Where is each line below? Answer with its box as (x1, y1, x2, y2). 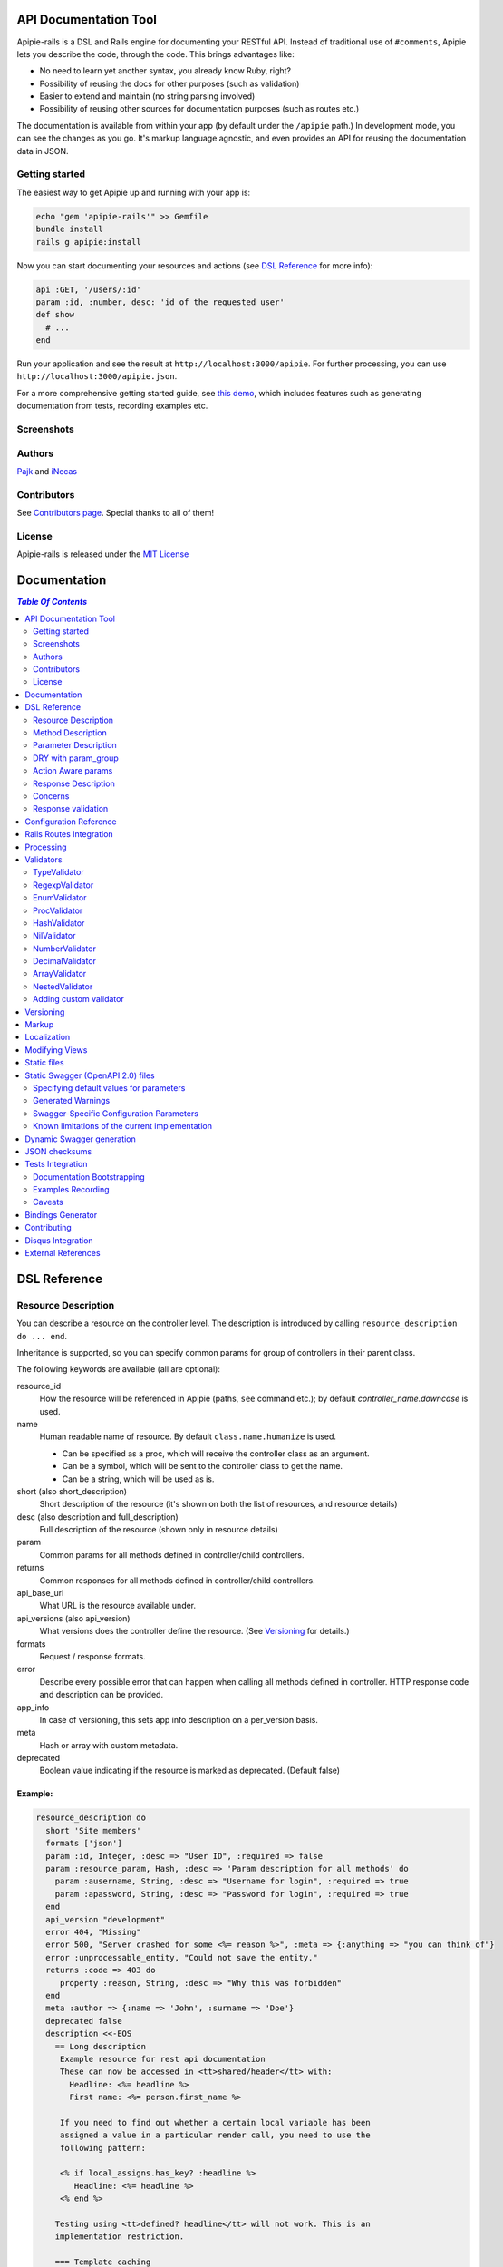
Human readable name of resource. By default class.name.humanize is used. (39, 1431, 337, 1442)
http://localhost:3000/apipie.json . (16, 371, 178, 382)
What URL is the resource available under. (39, 1601, 197, 1611)
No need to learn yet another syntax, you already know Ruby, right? (39, 65, 292, 76)
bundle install (35, 224, 103, 235)
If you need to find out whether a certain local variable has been (59, 2117, 371, 2127)
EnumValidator (33, 892, 87, 903)
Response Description (33, 778, 115, 789)
